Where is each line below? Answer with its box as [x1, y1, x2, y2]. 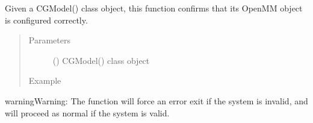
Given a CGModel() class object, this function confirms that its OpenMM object [5, 2, 303, 14]
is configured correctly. [5, 13, 88, 26]
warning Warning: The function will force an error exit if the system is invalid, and [5, 94, 308, 107]
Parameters [28, 34, 70, 46]
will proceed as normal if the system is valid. [5, 106, 170, 119]
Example [28, 74, 61, 87]
